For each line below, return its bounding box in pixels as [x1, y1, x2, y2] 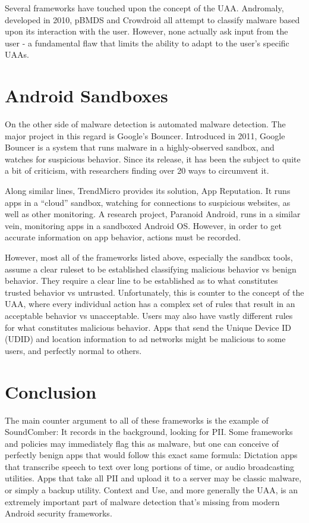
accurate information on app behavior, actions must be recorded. [5, 231, 241, 243]
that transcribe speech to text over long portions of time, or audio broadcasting [5, 460, 295, 472]
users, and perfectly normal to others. [5, 344, 142, 356]
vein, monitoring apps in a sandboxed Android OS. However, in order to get [5, 219, 282, 231]
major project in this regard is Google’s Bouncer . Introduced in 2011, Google [5, 129, 285, 142]
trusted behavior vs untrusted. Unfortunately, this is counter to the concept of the [5, 286, 304, 298]
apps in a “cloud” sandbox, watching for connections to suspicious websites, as [5, 196, 291, 208]
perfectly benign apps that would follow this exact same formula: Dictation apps [5, 449, 298, 461]
